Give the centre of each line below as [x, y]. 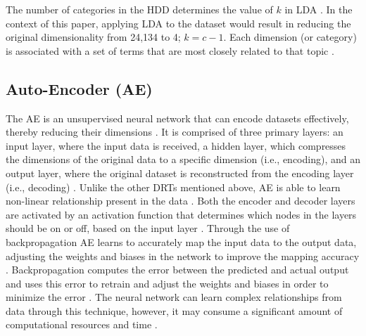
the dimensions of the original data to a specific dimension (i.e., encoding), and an [183, 159]
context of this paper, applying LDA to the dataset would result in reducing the [178, 23]
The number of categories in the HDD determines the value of [139, 9]
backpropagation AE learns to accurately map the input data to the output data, [181, 241]
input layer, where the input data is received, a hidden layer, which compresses [176, 145]
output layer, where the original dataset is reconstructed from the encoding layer [180, 173]
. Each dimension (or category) [290, 37]
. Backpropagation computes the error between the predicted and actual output [177, 270]
